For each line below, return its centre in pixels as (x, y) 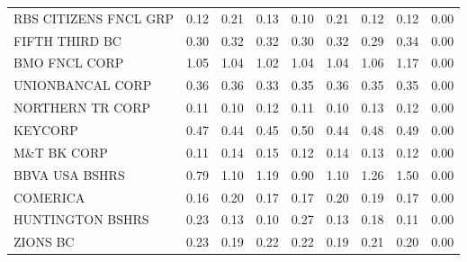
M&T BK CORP (61, 152)
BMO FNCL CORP (69, 63)
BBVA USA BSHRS (69, 174)
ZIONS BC (44, 242)
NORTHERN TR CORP (82, 108)
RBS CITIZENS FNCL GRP (94, 18)
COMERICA (49, 197)
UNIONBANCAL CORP (83, 85)
